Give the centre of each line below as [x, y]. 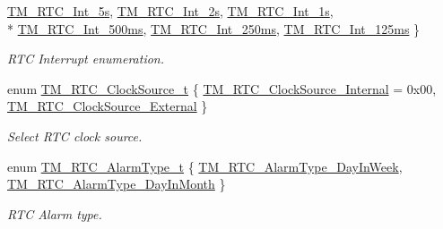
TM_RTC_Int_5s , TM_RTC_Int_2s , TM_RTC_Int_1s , [170, 11]
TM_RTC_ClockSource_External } [108, 106]
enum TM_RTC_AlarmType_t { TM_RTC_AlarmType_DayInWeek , [205, 166]
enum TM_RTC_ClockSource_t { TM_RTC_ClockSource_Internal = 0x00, [222, 88]
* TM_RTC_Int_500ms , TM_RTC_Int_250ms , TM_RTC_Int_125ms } [214, 28]
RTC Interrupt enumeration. [86, 59]
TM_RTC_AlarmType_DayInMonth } [117, 184]
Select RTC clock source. [75, 136]
